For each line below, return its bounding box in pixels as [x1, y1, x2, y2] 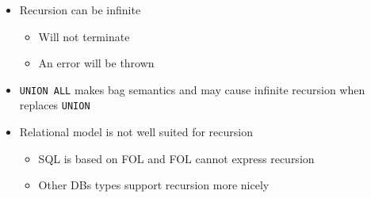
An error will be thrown [38, 55, 155, 71]
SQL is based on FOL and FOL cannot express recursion [38, 150, 315, 166]
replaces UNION [19, 97, 90, 113]
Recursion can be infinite [19, 2, 141, 17]
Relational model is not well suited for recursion [19, 124, 253, 140]
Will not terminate [38, 28, 130, 44]
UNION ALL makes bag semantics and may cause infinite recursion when [19, 81, 365, 97]
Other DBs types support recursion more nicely [38, 177, 270, 193]
